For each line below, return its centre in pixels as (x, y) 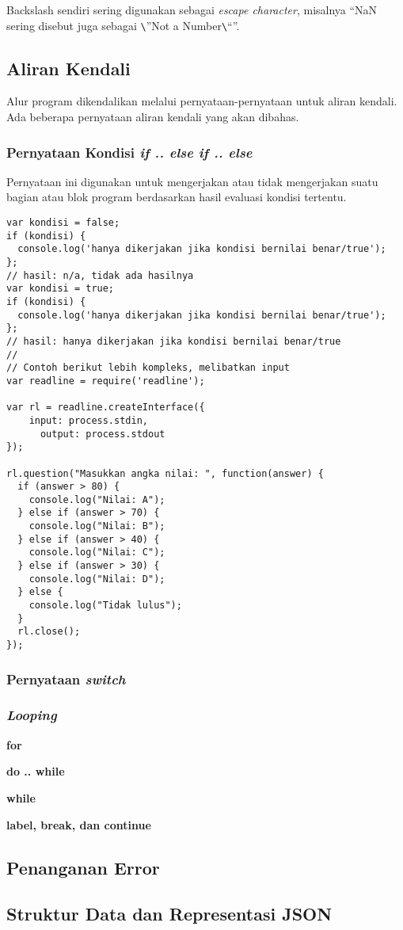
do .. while (36, 771)
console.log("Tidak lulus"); (105, 606)
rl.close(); (49, 632)
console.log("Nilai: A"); (97, 499)
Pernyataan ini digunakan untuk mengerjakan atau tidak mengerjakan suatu (192, 181)
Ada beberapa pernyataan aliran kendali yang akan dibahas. (153, 117)
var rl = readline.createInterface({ (106, 408)
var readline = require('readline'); (106, 381)
